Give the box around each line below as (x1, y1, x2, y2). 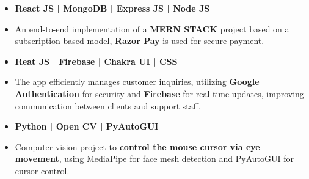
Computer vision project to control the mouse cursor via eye (15, 140, 260, 153)
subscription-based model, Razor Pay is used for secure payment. (15, 34, 264, 47)
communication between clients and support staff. (15, 99, 201, 112)
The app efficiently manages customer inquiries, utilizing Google (15, 75, 260, 88)
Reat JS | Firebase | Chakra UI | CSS (15, 54, 178, 67)
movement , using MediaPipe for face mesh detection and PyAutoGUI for (15, 152, 294, 165)
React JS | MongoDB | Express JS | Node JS (15, 2, 210, 14)
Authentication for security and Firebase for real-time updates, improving (15, 87, 304, 100)
